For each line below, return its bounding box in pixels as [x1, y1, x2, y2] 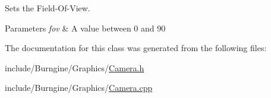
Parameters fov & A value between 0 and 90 [5, 21, 166, 34]
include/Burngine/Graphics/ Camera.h [5, 61, 144, 74]
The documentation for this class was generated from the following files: [5, 42, 267, 54]
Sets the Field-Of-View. [5, 2, 90, 14]
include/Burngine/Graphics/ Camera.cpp [5, 81, 153, 94]
